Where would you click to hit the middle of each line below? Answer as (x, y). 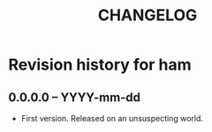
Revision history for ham (100, 65)
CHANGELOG (148, 15)
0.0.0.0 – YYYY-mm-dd (74, 97)
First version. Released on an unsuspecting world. (112, 118)
